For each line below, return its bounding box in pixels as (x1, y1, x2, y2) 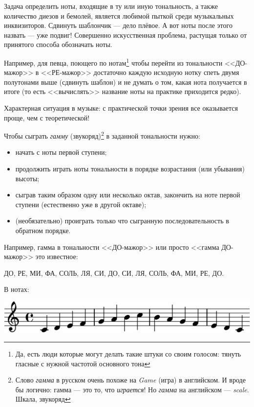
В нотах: (4, 284, 29, 294)
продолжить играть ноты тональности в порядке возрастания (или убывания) (15, 164, 245, 174)
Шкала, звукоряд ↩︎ (15, 394, 71, 404)
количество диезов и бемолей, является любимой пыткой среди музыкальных (4, 10, 234, 21)
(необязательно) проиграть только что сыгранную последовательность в (15, 215, 229, 226)
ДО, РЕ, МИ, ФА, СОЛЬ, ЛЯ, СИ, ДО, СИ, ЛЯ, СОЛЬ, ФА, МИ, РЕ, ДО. (4, 267, 224, 278)
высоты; (15, 173, 40, 183)
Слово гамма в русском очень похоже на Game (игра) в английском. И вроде (15, 375, 246, 385)
